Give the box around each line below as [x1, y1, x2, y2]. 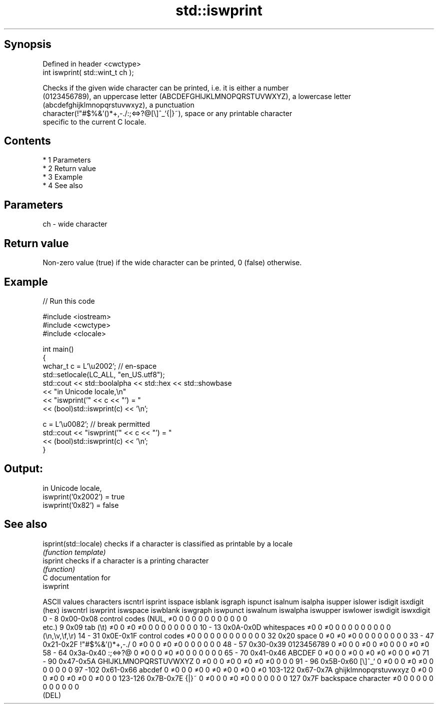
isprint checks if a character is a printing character [42, 556, 209, 565]
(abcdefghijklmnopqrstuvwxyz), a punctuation [42, 100, 194, 109]
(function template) [42, 547, 106, 556]
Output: [4, 462, 43, 475]
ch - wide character [42, 220, 107, 229]
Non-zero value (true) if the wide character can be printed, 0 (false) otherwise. [42, 258, 302, 267]
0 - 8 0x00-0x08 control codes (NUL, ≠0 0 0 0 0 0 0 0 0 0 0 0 [42, 614, 247, 623]
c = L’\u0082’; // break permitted [42, 419, 150, 428]
